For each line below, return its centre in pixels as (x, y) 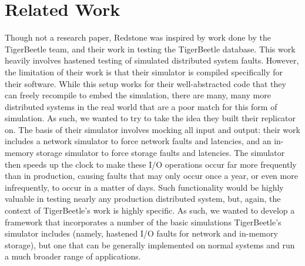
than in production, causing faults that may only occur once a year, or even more (151, 176)
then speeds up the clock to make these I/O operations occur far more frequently (151, 164)
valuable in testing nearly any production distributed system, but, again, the (143, 199)
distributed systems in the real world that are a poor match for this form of (141, 106)
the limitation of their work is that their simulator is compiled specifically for (144, 72)
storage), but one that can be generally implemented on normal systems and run (150, 245)
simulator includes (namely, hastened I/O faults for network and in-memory (141, 233)
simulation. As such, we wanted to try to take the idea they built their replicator (150, 118)
